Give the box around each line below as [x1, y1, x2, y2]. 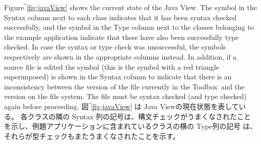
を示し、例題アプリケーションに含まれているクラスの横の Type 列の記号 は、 [4, 121, 257, 131]
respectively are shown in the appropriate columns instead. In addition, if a [4, 51, 237, 62]
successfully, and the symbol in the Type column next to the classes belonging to [4, 22, 254, 32]
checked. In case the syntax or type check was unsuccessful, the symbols [4, 41, 226, 52]
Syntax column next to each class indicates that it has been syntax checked [4, 12, 237, 22]
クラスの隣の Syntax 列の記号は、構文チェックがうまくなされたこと [27, 111, 251, 121]
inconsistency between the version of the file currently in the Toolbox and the [4, 81, 245, 91]
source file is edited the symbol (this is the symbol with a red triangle [4, 61, 219, 72]
